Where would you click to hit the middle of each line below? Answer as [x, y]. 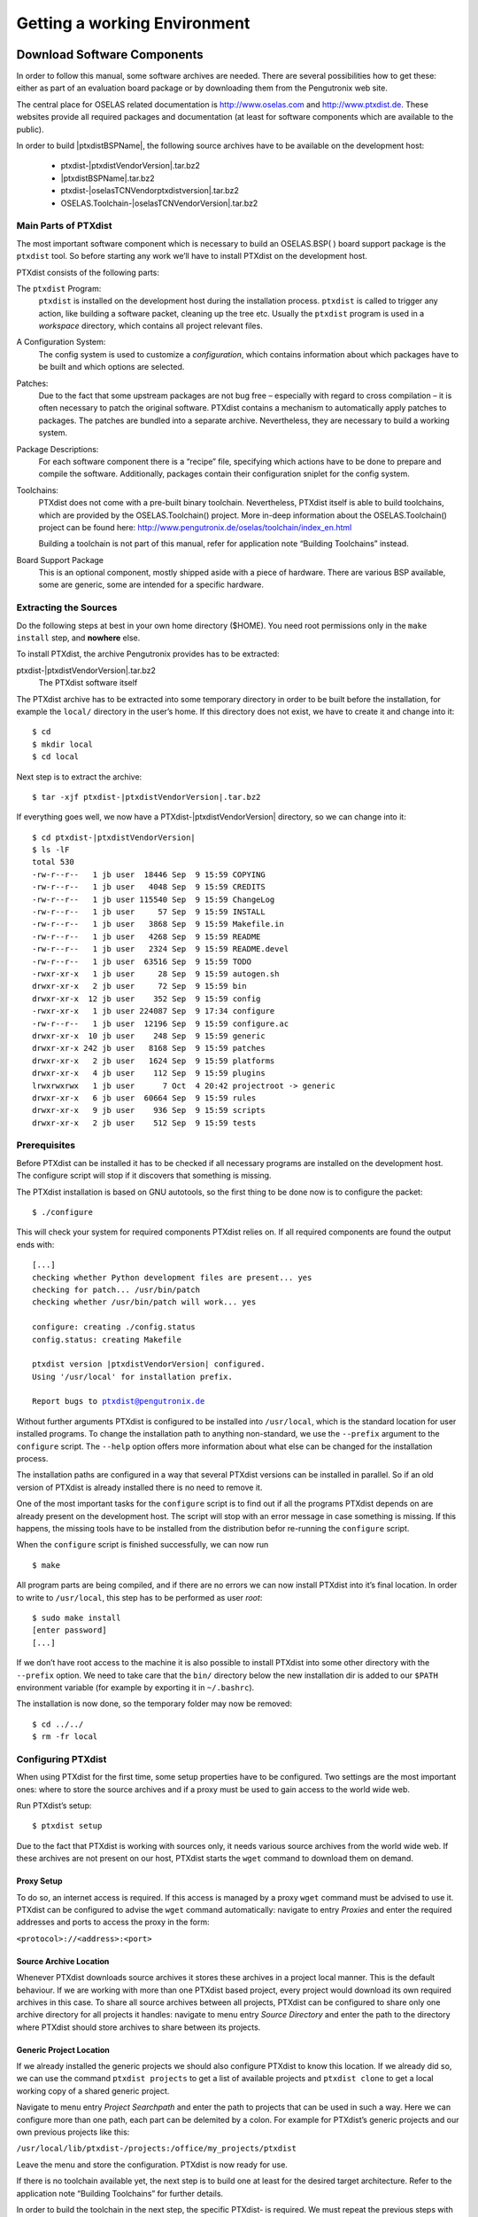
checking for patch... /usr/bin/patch [116, 1289]
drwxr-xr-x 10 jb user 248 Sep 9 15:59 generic [149, 1036]
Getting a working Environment [133, 23]
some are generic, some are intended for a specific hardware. [151, 584]
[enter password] [69, 1630]
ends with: [35, 1244]
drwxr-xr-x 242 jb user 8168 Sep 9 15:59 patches [149, 1048]
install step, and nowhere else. [78, 638]
